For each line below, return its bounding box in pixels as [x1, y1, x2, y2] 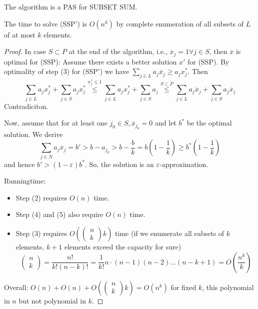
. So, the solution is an [84, 158, 154, 169]
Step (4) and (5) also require [15, 209, 103, 219]
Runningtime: [4, 175, 46, 186]
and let [155, 117, 176, 128]
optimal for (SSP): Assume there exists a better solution [4, 56, 177, 66]
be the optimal [186, 117, 232, 128]
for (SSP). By [187, 56, 229, 66]
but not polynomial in [18, 295, 86, 305]
